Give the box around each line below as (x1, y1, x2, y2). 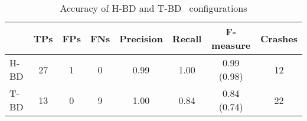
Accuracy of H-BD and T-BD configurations (60, 1, 247, 15)
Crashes (260, 31, 298, 45)
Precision (119, 31, 163, 45)
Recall (172, 31, 202, 45)
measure (211, 38, 251, 52)
